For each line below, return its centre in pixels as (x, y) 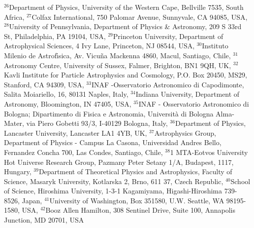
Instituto (215, 46)
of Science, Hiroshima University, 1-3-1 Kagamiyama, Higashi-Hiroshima (113, 191)
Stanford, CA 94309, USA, (44, 84)
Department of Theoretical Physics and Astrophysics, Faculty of (135, 171)
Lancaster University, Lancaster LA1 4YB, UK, (76, 133)
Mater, (14, 123)
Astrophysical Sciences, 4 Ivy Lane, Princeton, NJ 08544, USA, (99, 46)
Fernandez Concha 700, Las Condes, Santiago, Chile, (83, 152)
